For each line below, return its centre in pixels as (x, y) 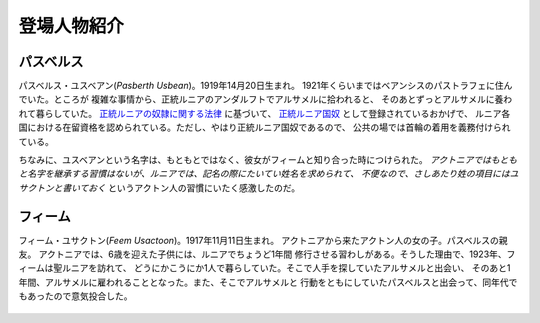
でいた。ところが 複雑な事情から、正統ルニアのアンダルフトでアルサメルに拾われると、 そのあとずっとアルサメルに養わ (265, 99)
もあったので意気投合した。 (75, 296)
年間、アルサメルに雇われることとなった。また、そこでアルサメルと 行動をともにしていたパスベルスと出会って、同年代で (268, 282)
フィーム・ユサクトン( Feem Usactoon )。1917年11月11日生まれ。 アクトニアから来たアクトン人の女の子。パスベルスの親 (263, 240)
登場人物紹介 (71, 26)
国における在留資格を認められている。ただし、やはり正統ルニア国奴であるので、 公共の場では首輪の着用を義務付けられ (264, 127)
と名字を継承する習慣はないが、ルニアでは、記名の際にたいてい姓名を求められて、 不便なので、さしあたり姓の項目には (264, 174)
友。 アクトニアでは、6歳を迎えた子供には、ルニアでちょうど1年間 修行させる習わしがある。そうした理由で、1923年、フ (267, 254)
